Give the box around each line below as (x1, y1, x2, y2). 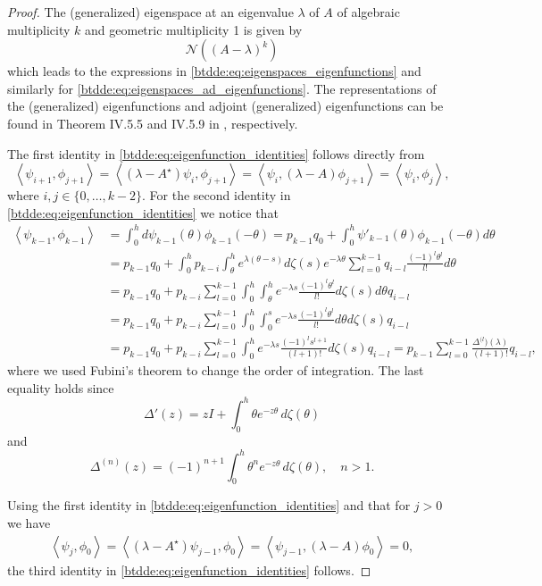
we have (7, 514, 51, 532)
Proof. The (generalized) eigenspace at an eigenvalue (7, 3, 294, 21)
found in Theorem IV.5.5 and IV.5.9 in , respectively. (7, 113, 298, 132)
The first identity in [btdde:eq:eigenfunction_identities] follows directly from (7, 144, 425, 163)
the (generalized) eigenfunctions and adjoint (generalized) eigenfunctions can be (7, 96, 444, 115)
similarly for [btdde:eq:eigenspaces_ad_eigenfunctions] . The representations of (7, 79, 437, 97)
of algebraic (337, 3, 400, 21)
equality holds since (7, 378, 114, 397)
